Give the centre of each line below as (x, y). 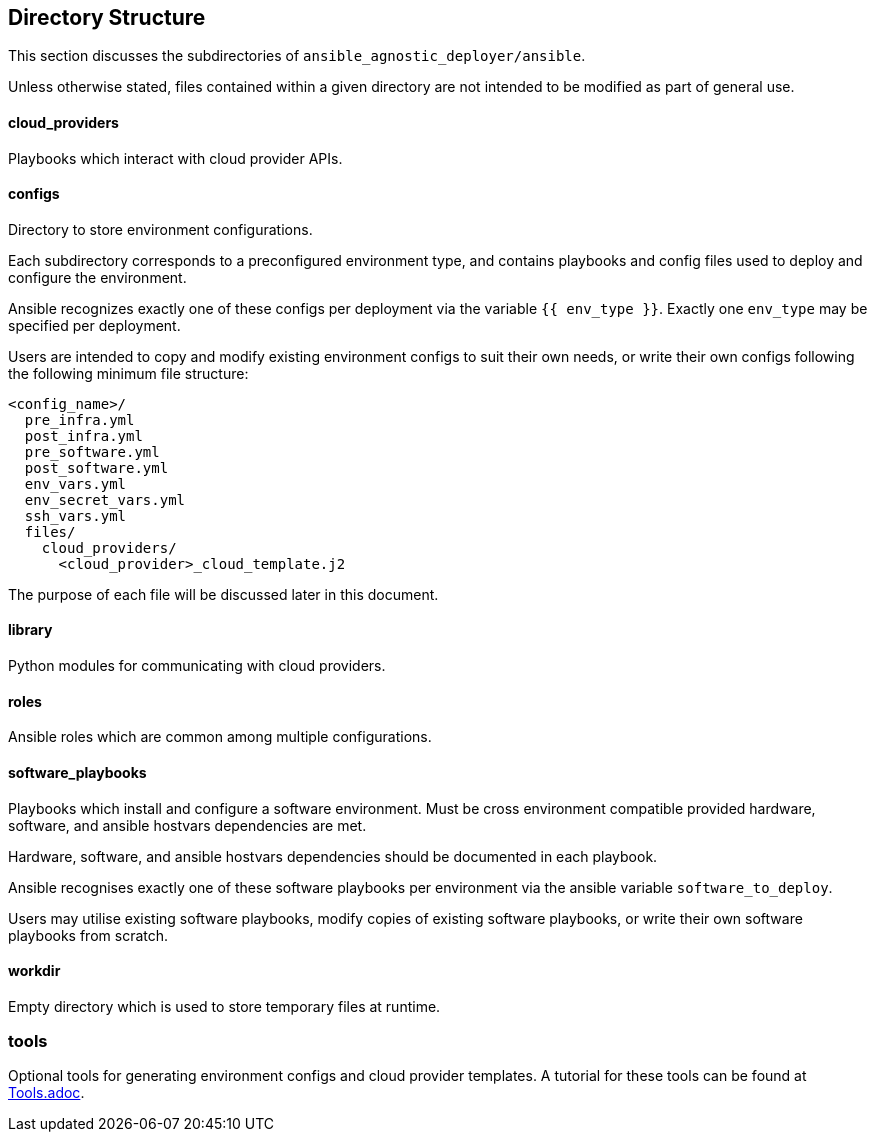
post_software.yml (96, 467)
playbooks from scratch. (88, 935)
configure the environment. (97, 277)
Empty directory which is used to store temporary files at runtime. (224, 1006)
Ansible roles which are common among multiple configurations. (220, 737)
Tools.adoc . (46, 1093)
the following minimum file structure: (128, 373)
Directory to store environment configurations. (160, 229)
